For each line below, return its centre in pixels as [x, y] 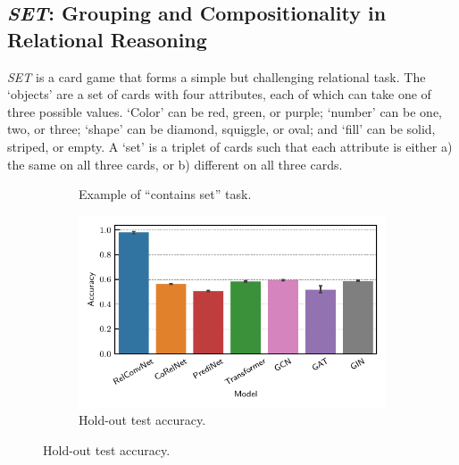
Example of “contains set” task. [165, 194]
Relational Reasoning [107, 39]
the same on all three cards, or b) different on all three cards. [175, 164]
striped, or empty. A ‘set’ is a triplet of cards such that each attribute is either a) [230, 146]
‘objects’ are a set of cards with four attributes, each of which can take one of [219, 94]
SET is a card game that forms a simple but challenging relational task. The [217, 76]
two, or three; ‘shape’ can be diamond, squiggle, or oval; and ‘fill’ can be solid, [221, 129]
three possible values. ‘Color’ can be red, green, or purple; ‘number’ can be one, [225, 111]
